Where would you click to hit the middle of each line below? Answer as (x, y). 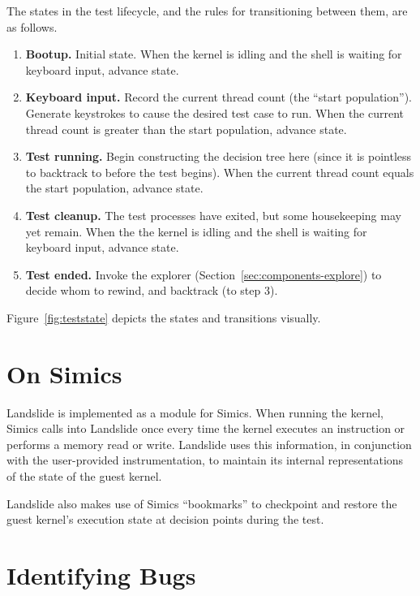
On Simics (64, 373)
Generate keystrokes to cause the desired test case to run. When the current (215, 112)
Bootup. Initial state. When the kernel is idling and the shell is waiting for (214, 54)
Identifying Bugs (101, 574)
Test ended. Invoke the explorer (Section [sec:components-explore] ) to (204, 274)
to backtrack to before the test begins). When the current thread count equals (220, 172)
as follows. (32, 26)
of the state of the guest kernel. (84, 476)
